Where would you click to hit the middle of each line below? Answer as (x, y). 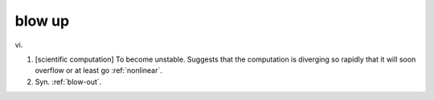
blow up (42, 21)
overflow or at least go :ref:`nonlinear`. (98, 70)
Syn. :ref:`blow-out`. (68, 82)
